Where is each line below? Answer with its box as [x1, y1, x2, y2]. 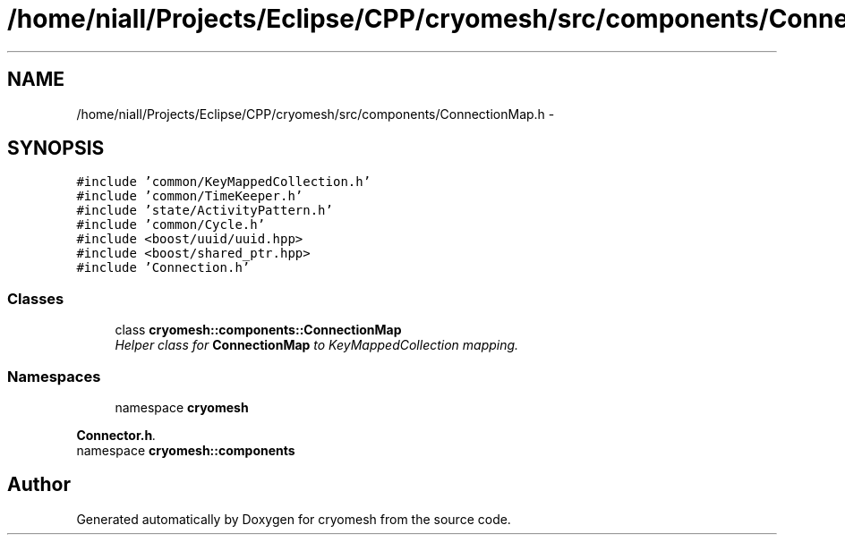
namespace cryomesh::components [76, 442, 295, 458]
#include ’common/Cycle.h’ [76, 217, 266, 233]
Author [7, 473, 71, 496]
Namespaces [7, 367, 101, 385]
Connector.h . [76, 427, 157, 443]
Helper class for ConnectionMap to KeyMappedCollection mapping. [115, 337, 519, 353]
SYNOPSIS [7, 137, 105, 160]
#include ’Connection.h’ [76, 260, 251, 275]
